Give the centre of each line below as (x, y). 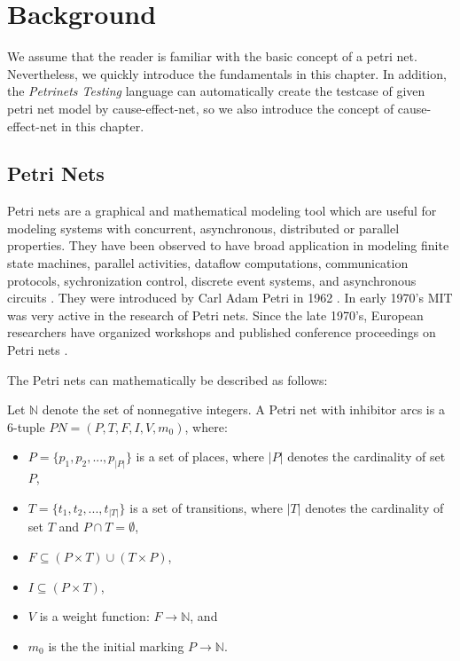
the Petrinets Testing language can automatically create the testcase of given (216, 91)
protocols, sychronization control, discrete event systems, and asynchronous (212, 280)
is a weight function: (94, 616)
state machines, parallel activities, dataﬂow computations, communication (208, 263)
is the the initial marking (116, 645)
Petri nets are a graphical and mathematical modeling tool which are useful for (222, 211)
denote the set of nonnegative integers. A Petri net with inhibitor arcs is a (243, 409)
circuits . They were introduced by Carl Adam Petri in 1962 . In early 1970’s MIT (230, 298)
